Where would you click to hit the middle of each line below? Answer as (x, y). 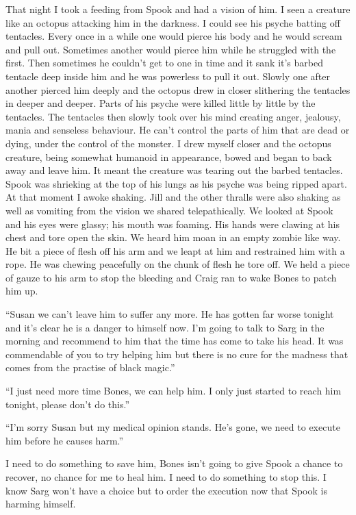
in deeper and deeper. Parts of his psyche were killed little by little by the (161, 103)
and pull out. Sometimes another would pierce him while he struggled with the (171, 49)
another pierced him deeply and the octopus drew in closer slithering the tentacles (178, 89)
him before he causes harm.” (65, 440)
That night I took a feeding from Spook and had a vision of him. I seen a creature (178, 9)
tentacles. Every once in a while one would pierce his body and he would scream (174, 36)
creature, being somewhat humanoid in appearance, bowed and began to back (169, 156)
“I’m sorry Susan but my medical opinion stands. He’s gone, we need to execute (173, 427)
